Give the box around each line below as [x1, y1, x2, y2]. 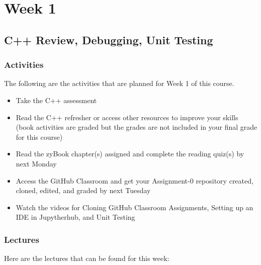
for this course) [16, 131, 63, 142]
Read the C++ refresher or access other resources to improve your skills [16, 112, 238, 122]
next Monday [16, 158, 57, 168]
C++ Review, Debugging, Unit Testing [4, 32, 213, 47]
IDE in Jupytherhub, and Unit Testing [16, 212, 135, 222]
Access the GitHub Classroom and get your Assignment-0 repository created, [16, 175, 253, 186]
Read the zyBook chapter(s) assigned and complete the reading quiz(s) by [16, 148, 244, 159]
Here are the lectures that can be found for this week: [4, 253, 169, 263]
